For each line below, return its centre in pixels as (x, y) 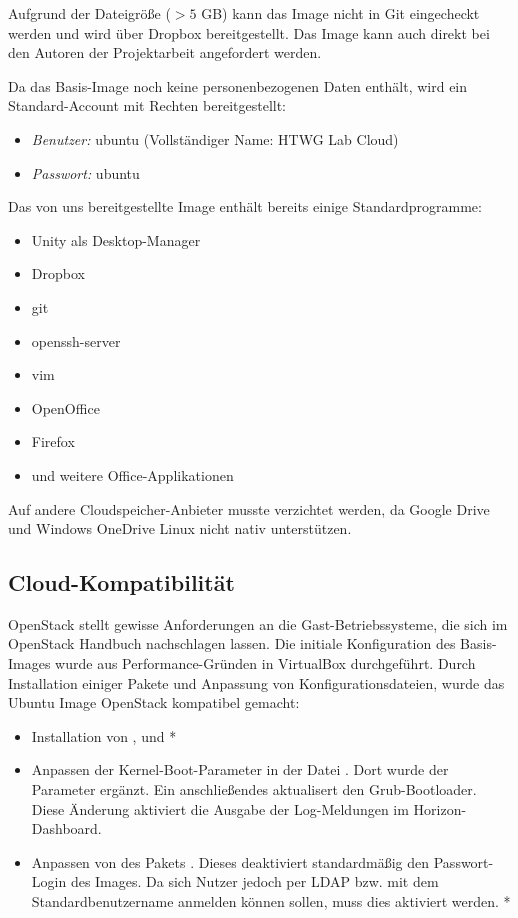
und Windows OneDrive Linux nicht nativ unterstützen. (180, 528)
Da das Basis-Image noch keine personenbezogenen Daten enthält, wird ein (238, 85)
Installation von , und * (104, 735)
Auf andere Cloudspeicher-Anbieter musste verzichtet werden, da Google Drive (249, 508)
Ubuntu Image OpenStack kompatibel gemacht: (154, 702)
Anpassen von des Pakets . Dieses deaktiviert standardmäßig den (230, 861)
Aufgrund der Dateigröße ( (89, 13)
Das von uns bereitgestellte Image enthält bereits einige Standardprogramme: (245, 206)
